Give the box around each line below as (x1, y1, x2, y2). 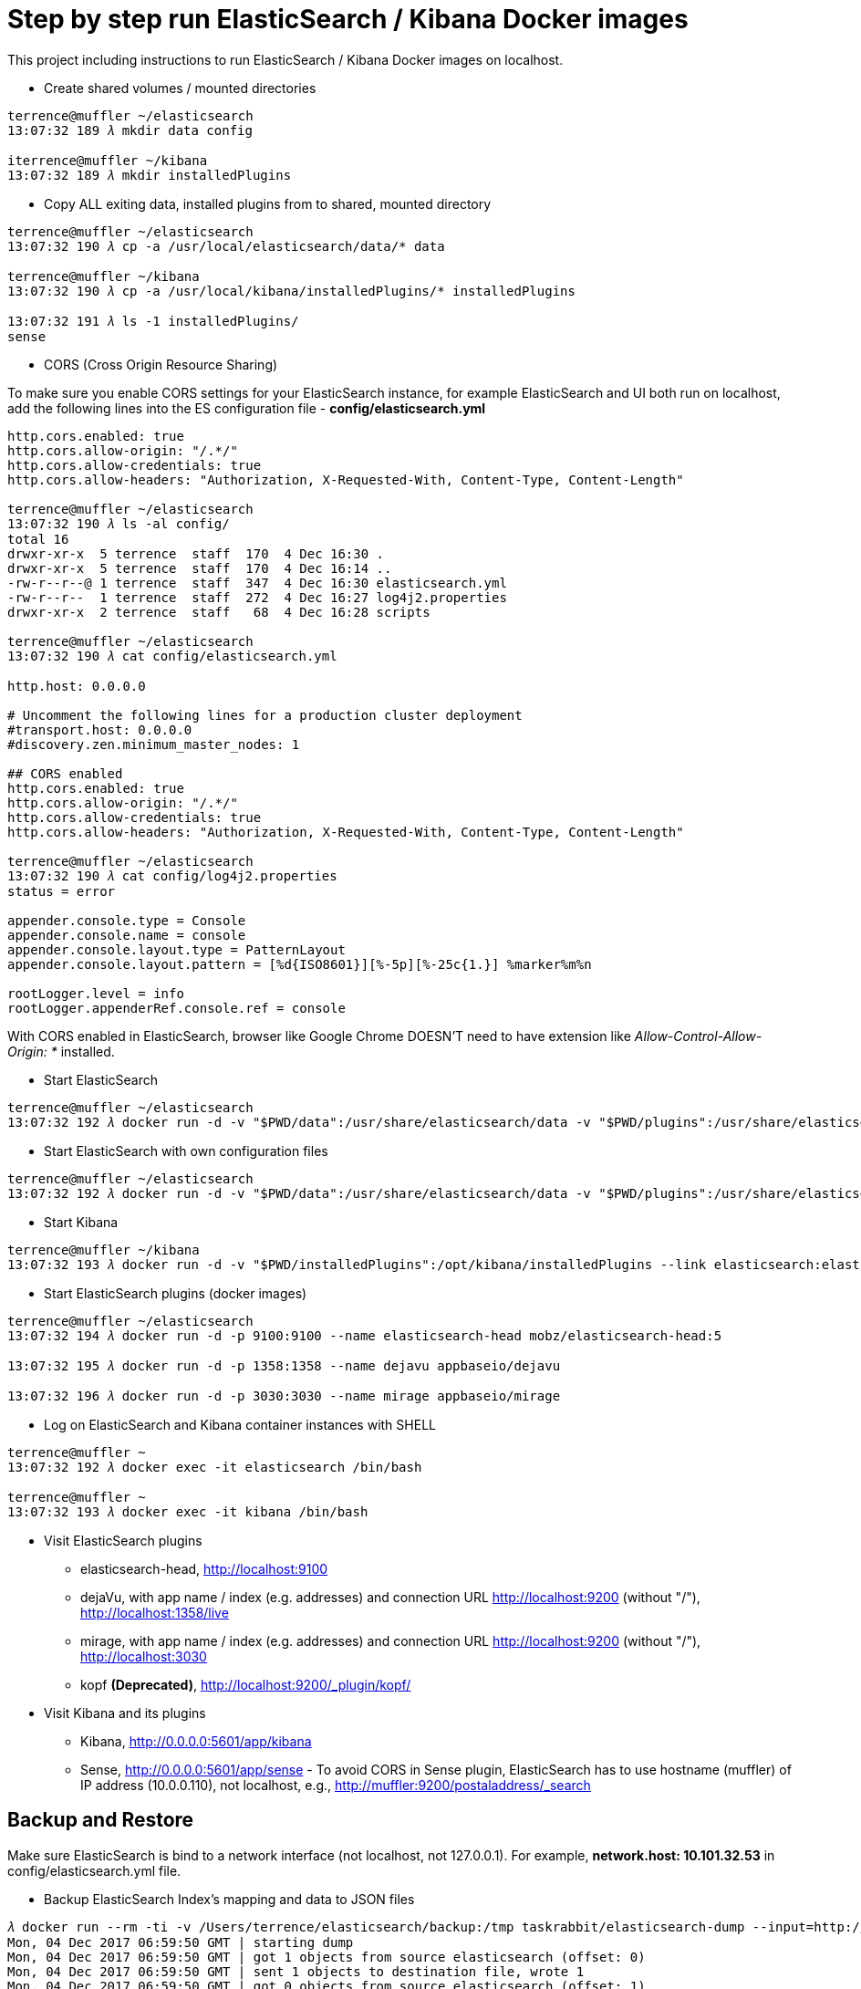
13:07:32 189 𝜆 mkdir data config (7, 122, 253, 138)
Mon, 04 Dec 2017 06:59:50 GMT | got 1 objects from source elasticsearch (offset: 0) (7, 1949, 646, 1964)
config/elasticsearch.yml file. (7, 1862, 182, 1879)
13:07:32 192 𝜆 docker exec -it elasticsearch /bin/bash (7, 1459, 422, 1474)
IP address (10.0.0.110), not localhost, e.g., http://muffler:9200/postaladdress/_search (80, 1776, 591, 1793)
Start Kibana (44, 1213, 119, 1230)
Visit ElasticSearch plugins (44, 1532, 202, 1548)
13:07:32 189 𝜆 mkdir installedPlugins (7, 167, 292, 182)
